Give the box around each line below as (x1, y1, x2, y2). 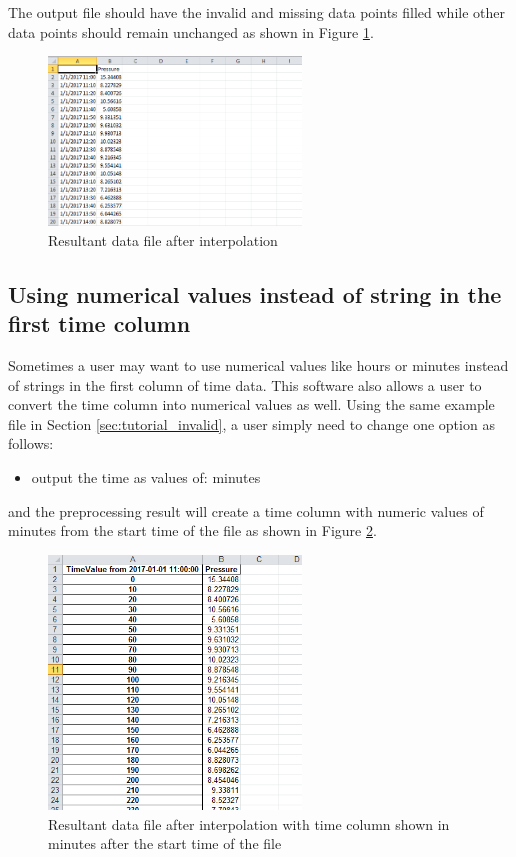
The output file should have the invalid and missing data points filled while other (8, 2, 505, 22)
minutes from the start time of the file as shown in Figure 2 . (8, 520, 377, 541)
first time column (8, 308, 191, 339)
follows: (8, 433, 54, 454)
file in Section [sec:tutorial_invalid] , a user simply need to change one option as (8, 413, 495, 434)
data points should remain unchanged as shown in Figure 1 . (8, 21, 374, 42)
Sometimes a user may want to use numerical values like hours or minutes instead (8, 354, 509, 375)
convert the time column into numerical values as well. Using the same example (8, 394, 495, 415)
